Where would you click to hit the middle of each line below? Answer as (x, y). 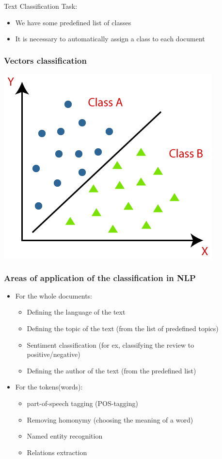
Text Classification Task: (41, 6)
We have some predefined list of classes (73, 22)
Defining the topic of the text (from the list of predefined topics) (123, 328)
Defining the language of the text (76, 312)
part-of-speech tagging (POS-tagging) (82, 403)
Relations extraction (57, 452)
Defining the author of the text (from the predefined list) (111, 370)
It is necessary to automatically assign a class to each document (110, 39)
